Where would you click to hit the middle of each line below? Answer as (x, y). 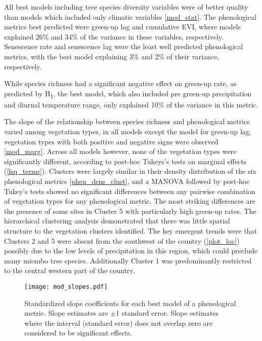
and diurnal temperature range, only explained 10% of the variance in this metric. (131, 104)
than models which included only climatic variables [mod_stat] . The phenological (130, 16)
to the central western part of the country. (70, 270)
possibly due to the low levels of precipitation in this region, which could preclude (131, 251)
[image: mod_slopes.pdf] (66, 287)
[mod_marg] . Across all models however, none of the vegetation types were (120, 151)
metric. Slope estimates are (66, 313)
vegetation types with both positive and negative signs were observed (111, 141)
